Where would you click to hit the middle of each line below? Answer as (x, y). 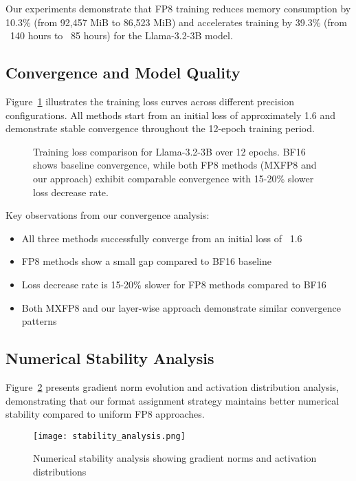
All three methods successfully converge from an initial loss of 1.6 (162, 238)
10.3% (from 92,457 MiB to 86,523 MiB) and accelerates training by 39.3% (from (176, 22)
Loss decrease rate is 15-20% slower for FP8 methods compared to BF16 (174, 284)
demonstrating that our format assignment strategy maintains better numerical (173, 400)
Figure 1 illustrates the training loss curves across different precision (150, 101)
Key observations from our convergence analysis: (108, 215)
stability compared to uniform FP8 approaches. (105, 414)
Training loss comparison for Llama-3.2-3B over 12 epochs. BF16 (169, 151)
